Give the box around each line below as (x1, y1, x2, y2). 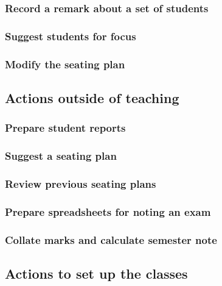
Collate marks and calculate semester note (5, 232, 217, 247)
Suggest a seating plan (5, 148, 117, 163)
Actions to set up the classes (5, 263, 188, 282)
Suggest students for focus (5, 28, 136, 43)
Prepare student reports (5, 120, 126, 135)
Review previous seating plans (5, 176, 156, 191)
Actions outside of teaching (5, 88, 179, 107)
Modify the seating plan (5, 56, 125, 71)
